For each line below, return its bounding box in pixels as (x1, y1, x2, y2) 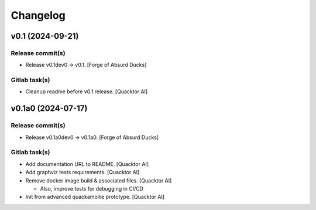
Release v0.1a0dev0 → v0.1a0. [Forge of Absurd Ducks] (25, 134, 159, 141)
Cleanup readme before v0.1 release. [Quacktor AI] (25, 88, 148, 95)
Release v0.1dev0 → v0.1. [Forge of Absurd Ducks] (25, 62, 147, 69)
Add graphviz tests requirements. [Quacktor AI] (25, 169, 140, 176)
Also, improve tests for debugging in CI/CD (40, 185, 143, 192)
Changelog (11, 9, 66, 22)
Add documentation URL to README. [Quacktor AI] (25, 160, 149, 167)
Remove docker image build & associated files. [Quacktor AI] (25, 177, 172, 184)
